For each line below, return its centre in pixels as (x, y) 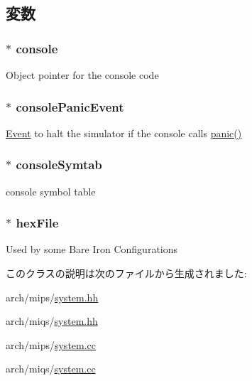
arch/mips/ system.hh (52, 297)
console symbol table (51, 191)
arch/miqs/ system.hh (52, 321)
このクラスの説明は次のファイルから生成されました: (126, 273)
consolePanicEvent (70, 106)
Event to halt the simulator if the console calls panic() (124, 133)
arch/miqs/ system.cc (51, 369)
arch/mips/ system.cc (51, 344)
